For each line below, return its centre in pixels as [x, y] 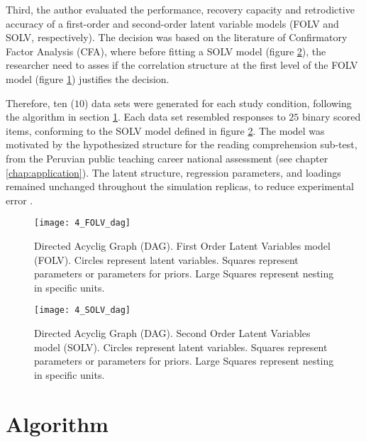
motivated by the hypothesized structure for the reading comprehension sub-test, [182, 144]
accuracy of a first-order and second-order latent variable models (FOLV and [172, 23]
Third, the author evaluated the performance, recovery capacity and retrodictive [180, 9]
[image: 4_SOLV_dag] [83, 310]
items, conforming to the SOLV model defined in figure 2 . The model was [165, 130]
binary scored [332, 117]
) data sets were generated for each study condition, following [218, 103]
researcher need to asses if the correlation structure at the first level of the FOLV [182, 65]
